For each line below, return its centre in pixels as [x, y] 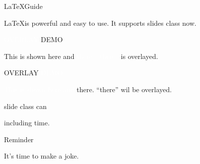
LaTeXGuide [23, 6]
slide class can [25, 106]
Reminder [19, 139]
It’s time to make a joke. [42, 156]
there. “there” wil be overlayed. [124, 89]
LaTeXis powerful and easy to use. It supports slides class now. [100, 23]
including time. [27, 123]
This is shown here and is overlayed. [81, 56]
